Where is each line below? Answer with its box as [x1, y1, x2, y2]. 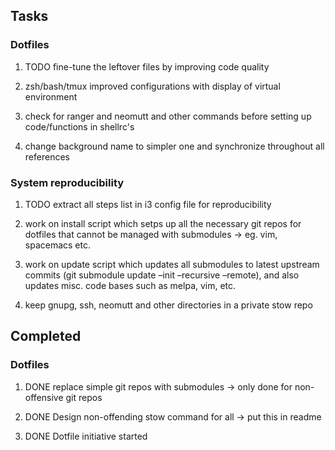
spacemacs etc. [24, 239, 92, 251]
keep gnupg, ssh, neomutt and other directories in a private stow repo [24, 299, 313, 311]
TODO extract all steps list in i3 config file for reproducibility [24, 198, 272, 210]
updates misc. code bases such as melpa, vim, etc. [24, 279, 237, 291]
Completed [10, 328, 82, 345]
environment [24, 90, 78, 103]
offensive [24, 391, 64, 403]
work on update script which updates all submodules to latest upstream [24, 258, 320, 270]
